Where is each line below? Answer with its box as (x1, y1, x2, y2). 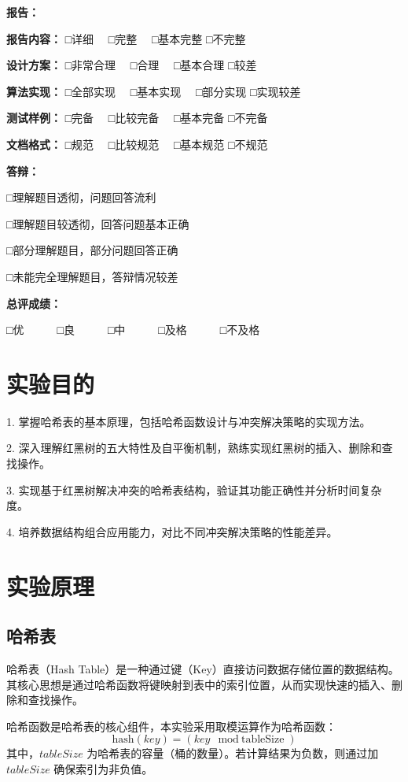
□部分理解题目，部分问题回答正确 (6, 242, 178, 258)
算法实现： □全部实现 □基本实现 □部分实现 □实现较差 (6, 83, 301, 99)
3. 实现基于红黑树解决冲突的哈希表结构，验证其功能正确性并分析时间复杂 (6, 481, 382, 498)
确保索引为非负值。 (53, 760, 153, 776)
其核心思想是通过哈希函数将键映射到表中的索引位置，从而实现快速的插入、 (6, 676, 391, 692)
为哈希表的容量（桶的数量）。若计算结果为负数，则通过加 (86, 745, 379, 762)
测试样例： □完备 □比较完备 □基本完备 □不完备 (6, 109, 268, 126)
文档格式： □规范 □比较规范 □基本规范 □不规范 (6, 135, 268, 152)
